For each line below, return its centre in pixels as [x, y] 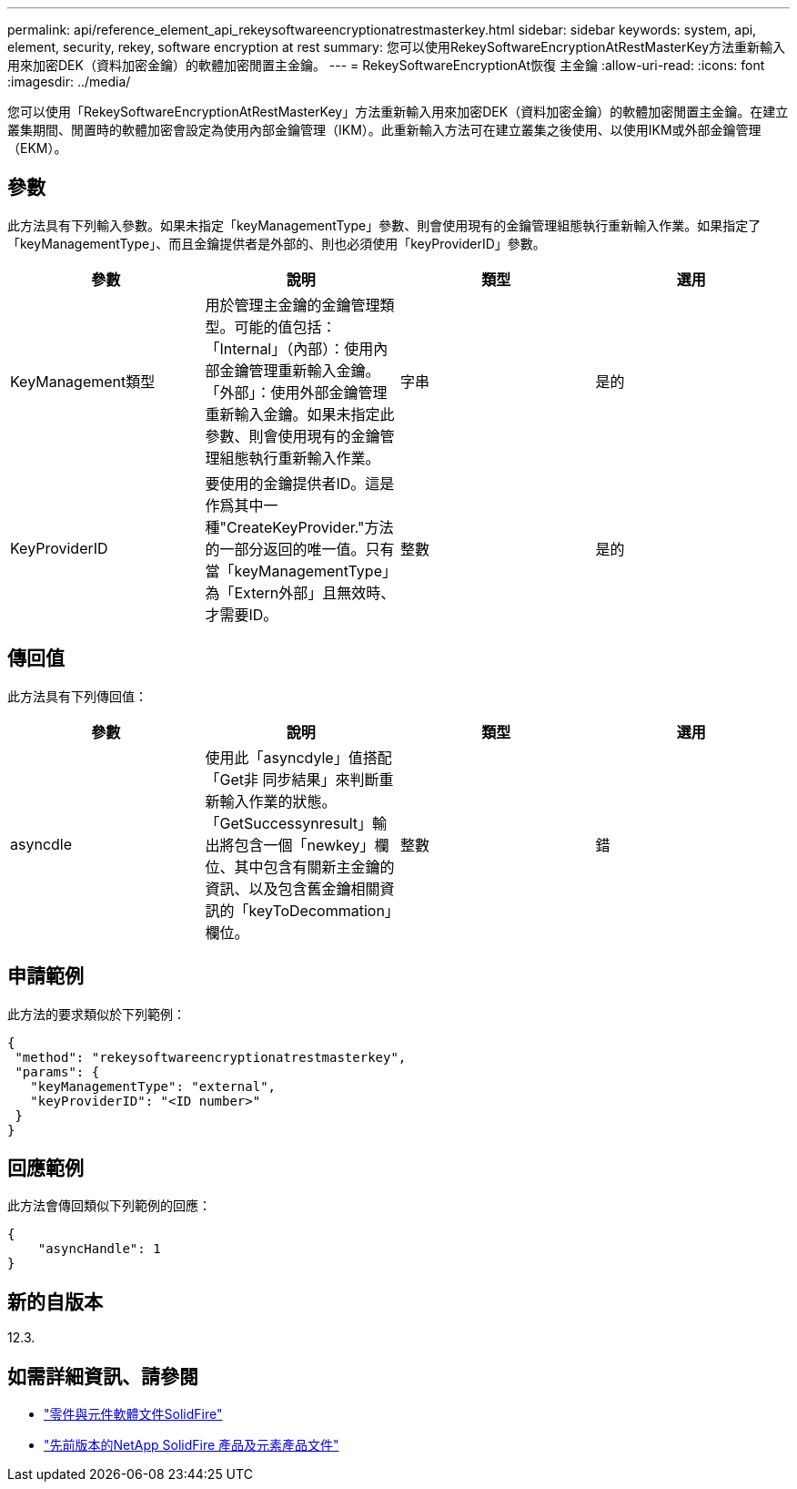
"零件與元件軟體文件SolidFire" [133, 1414]
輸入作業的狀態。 [278, 801]
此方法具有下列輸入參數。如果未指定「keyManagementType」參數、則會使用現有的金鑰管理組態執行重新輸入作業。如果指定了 [384, 225]
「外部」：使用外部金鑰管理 [296, 392]
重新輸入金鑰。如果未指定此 [300, 414]
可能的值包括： [285, 326]
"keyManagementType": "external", [153, 1086]
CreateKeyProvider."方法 [310, 527]
